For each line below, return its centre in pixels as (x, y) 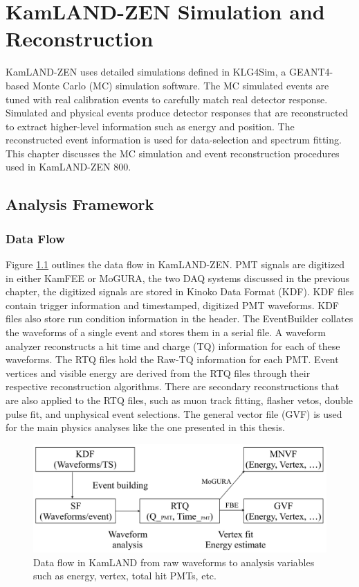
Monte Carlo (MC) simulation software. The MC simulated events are (181, 85)
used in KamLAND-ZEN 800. (68, 167)
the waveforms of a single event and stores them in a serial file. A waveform (166, 332)
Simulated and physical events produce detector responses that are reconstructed (177, 113)
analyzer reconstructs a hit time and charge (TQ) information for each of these (173, 345)
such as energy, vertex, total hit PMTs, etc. (125, 576)
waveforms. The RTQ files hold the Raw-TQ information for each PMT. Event (172, 359)
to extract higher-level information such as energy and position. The (150, 126)
